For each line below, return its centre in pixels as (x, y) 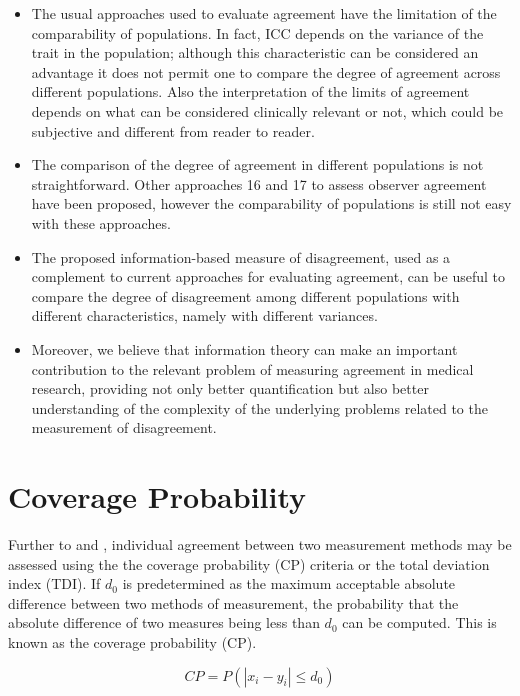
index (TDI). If (54, 583)
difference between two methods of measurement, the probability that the (233, 602)
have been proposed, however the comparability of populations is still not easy (271, 203)
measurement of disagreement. (124, 427)
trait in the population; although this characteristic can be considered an (255, 52)
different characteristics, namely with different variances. (204, 315)
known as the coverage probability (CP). (132, 641)
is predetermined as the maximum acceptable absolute (289, 583)
